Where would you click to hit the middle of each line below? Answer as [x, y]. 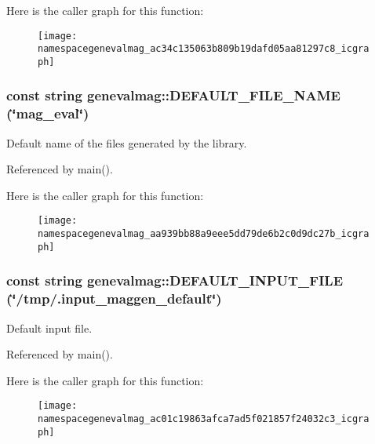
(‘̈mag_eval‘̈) [48, 113]
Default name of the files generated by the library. [127, 142]
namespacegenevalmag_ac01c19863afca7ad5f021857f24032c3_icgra [204, 419]
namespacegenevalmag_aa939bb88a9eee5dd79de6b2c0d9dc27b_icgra [204, 234]
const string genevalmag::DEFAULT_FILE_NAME [173, 95]
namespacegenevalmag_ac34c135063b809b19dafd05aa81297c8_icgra [204, 49]
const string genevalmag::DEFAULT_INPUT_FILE [175, 280]
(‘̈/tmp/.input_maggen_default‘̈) [114, 298]
